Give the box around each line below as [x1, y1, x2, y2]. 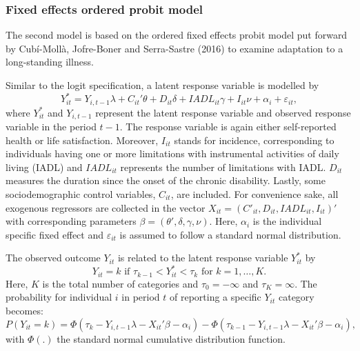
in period [121, 290, 160, 304]
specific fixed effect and [6, 227, 104, 241]
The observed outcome [6, 250, 101, 265]
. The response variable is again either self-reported [119, 119, 337, 133]
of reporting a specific [170, 290, 261, 304]
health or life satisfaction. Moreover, [6, 132, 159, 147]
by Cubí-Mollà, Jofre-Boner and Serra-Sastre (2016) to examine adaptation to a [6, 41, 343, 55]
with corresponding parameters [6, 214, 137, 228]
